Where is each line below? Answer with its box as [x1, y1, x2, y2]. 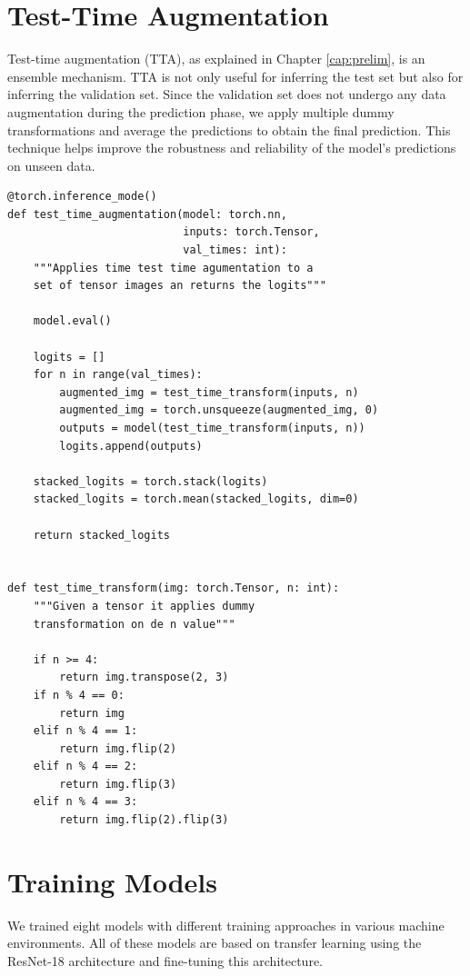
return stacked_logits [33, 528, 170, 542]
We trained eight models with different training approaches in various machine [7, 915, 445, 934]
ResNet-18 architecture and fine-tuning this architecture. [7, 951, 324, 970]
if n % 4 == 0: [33, 688, 125, 702]
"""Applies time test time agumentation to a [33, 261, 314, 274]
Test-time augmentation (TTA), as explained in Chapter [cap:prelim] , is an [7, 49, 425, 68]
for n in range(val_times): [33, 368, 203, 382]
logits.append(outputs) [59, 439, 203, 453]
